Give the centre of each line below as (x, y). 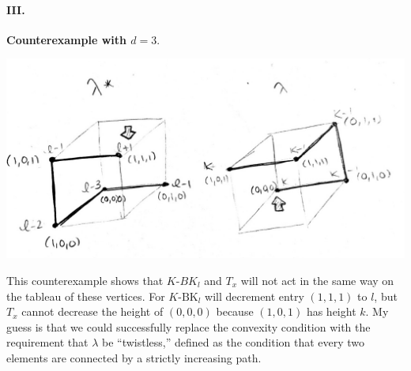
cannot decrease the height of (92, 311)
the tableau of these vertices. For (86, 296)
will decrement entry (255, 296)
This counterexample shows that (85, 280)
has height (331, 311)
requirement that (47, 342)
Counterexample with (66, 39)
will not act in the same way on (317, 280)
